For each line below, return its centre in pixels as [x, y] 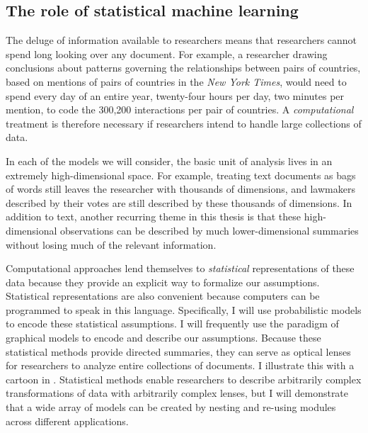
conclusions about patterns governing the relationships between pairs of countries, [183, 68]
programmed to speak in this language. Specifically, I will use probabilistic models [184, 309]
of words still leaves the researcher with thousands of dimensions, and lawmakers [180, 189]
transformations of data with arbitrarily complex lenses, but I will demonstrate [177, 393]
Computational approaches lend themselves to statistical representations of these [180, 268]
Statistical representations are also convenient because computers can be [163, 296]
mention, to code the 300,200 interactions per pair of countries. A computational [180, 109]
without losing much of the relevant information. [111, 244]
